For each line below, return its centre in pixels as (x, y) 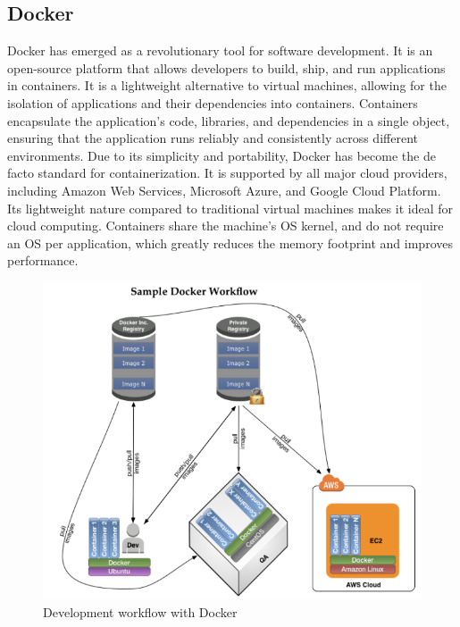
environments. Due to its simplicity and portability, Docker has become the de (222, 155)
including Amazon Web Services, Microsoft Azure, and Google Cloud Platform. (224, 190)
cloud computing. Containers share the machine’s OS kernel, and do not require (226, 226)
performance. (43, 260)
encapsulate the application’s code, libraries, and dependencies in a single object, (229, 120)
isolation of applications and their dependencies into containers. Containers (213, 102)
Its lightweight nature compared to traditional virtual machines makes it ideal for (230, 208)
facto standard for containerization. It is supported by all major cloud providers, (227, 173)
